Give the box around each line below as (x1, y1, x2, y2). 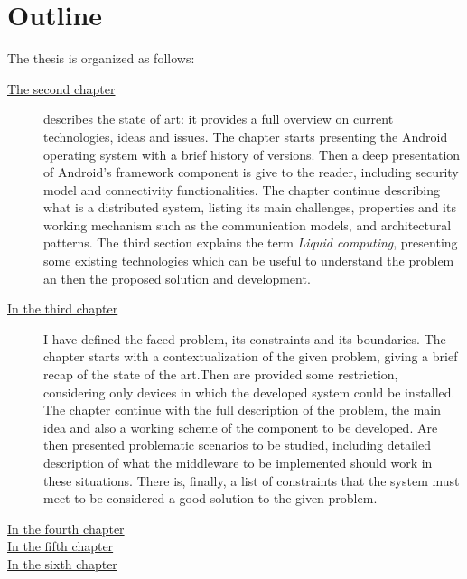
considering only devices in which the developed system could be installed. (43, 382, 455, 401)
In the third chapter (7, 299, 118, 318)
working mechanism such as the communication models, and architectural (43, 215, 452, 234)
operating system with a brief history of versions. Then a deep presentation (43, 145, 461, 163)
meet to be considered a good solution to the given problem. (43, 489, 378, 508)
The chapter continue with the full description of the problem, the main (43, 400, 442, 419)
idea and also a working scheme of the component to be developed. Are (43, 417, 438, 436)
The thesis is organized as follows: (7, 49, 195, 68)
